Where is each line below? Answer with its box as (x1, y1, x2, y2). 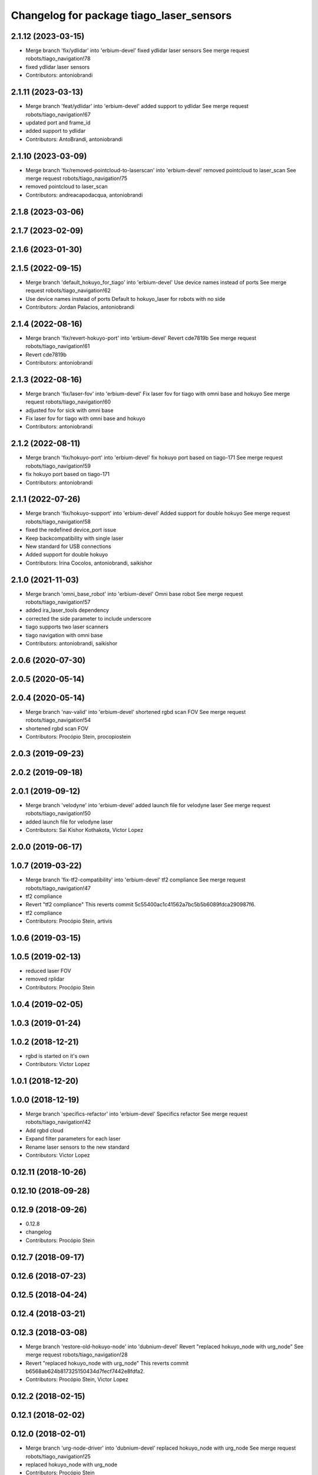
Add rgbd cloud (25, 1127, 64, 1134)
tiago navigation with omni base (25, 631, 103, 638)
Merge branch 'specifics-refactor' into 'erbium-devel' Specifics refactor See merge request (25, 1110, 248, 1117)
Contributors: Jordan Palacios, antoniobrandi (25, 303, 135, 310)
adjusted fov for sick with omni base (25, 407, 114, 414)
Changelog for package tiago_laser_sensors (11, 9, 232, 22)
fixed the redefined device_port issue (25, 526, 117, 533)
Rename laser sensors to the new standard (25, 1143, 130, 1150)
